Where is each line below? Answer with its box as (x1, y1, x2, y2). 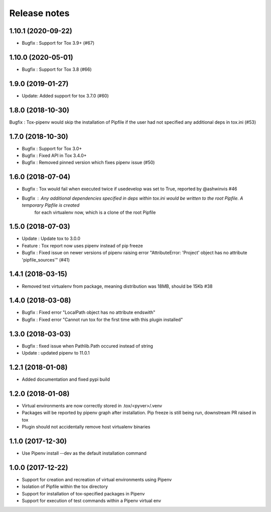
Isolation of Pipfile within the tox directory (22, 483, 108, 490)
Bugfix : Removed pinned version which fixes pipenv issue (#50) (22, 159, 155, 165)
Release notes (9, 8, 70, 19)
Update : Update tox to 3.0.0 (22, 235, 80, 241)
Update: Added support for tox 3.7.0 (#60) (22, 93, 109, 99)
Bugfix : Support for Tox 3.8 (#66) (22, 66, 92, 72)
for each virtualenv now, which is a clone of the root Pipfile (34, 209, 156, 215)
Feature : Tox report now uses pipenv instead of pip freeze (22, 242, 143, 248)
